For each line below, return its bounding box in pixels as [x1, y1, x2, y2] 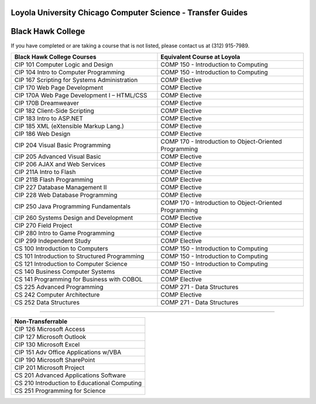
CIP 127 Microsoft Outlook [14, 332, 86, 341]
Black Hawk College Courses [14, 53, 97, 61]
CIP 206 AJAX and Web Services [14, 160, 105, 168]
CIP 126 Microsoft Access [14, 325, 85, 333]
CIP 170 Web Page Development [14, 83, 104, 91]
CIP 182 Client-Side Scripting [14, 106, 94, 114]
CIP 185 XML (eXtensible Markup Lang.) [14, 122, 124, 130]
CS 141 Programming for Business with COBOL [14, 275, 143, 283]
